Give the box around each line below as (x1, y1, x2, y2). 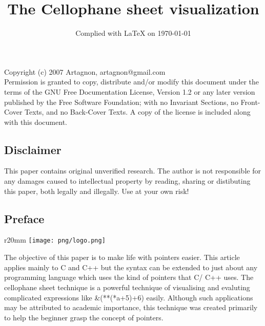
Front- (240, 96, 260, 107)
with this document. (4, 116, 67, 127)
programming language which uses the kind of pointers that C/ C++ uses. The (4, 272, 254, 282)
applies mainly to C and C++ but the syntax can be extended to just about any (4, 262, 258, 272)
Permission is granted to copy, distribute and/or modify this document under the (4, 76, 259, 87)
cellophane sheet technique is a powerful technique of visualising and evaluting (4, 281, 250, 292)
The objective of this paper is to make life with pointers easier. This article (4, 252, 240, 263)
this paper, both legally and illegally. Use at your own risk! (4, 185, 189, 196)
